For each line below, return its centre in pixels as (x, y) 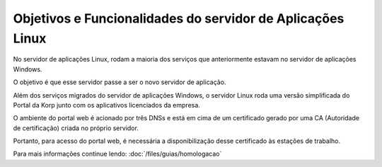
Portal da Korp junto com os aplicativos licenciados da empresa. (107, 105)
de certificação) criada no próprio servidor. (76, 128)
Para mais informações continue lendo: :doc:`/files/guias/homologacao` (117, 154)
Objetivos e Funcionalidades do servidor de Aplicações (179, 18)
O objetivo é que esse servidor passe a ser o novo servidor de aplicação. (120, 82)
